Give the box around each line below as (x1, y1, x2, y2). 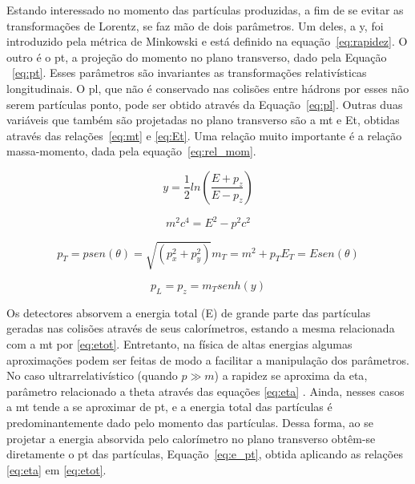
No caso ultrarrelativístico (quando (6, 367, 178, 384)
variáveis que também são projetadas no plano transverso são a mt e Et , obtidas (6, 111, 400, 128)
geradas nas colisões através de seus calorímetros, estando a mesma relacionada (6, 320, 395, 337)
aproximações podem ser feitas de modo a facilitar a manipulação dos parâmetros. (6, 351, 410, 368)
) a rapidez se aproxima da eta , (214, 367, 368, 384)
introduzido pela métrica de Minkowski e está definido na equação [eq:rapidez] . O (6, 33, 408, 50)
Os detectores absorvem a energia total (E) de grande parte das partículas (6, 304, 371, 321)
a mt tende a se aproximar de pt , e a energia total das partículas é (6, 398, 332, 415)
